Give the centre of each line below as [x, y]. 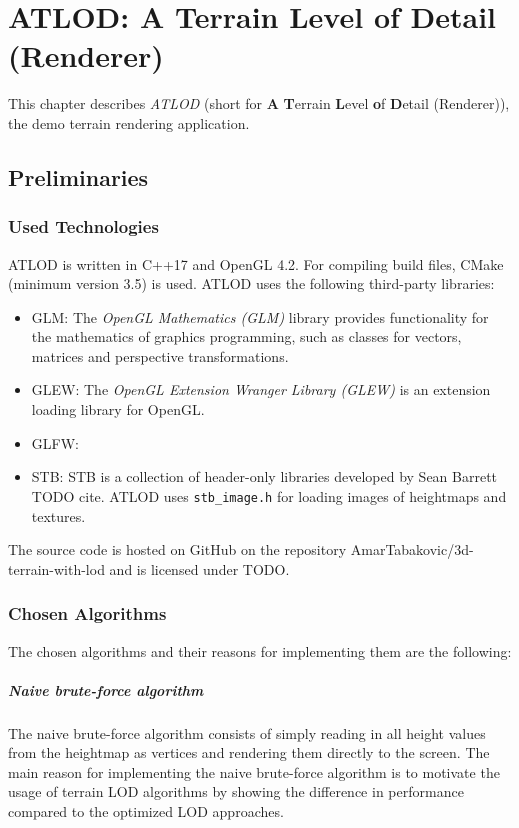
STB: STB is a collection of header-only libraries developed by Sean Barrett [264, 476]
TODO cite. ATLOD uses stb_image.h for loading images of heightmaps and [269, 495]
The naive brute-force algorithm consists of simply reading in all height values [247, 732]
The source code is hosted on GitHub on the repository [177, 549]
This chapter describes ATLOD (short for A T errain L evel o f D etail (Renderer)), [259, 103]
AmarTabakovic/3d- [412, 549]
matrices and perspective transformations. [160, 355]
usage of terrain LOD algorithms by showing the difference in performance [236, 791]
